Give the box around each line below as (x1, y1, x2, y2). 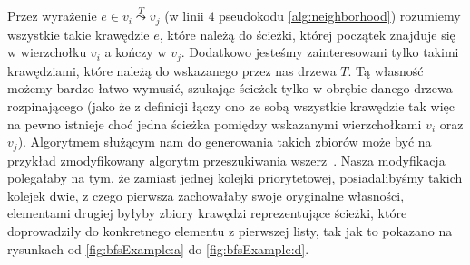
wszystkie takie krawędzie (7, 24, 150, 43)
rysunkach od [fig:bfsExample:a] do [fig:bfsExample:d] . (7, 239, 309, 258)
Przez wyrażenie (7, 6, 97, 25)
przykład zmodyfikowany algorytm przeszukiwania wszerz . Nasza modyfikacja (7, 150, 446, 169)
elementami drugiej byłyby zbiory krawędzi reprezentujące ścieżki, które (7, 203, 407, 222)
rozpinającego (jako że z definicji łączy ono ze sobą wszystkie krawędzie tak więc (7, 96, 455, 115)
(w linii (164, 6, 204, 25)
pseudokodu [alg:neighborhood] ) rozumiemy (219, 6, 461, 25)
